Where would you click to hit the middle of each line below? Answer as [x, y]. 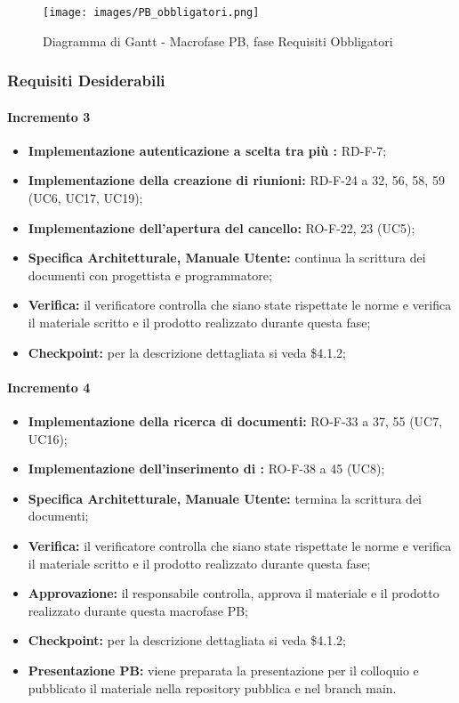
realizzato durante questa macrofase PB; [138, 610]
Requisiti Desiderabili [86, 81]
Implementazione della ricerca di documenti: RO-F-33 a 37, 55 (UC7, [235, 421]
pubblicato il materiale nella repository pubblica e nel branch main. [212, 687]
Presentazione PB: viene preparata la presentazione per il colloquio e [223, 670]
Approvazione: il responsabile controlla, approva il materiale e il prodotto [234, 593]
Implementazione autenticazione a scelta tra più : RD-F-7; [207, 150]
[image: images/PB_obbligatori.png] [151, 12]
